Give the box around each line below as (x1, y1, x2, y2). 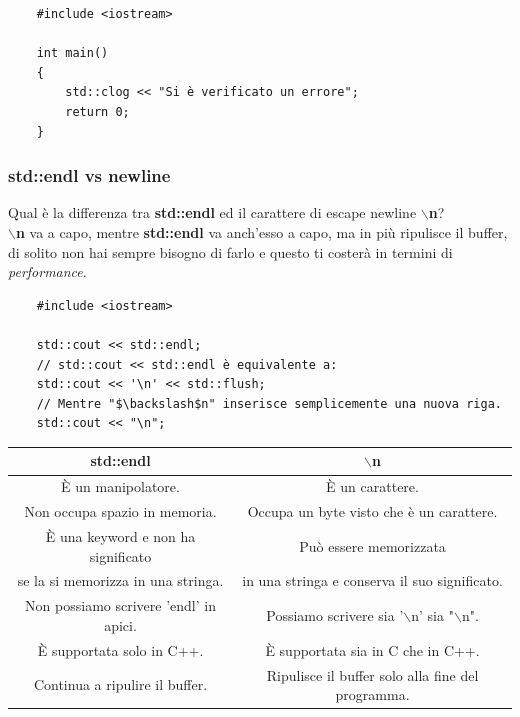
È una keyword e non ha (45, 525, 196, 546)
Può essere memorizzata (299, 535, 446, 556)
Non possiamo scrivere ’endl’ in (25, 595, 216, 616)
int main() (36, 46, 109, 61)
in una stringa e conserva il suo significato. (242, 570, 503, 591)
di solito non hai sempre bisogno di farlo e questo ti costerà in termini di (8, 241, 453, 262)
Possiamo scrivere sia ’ (266, 605, 404, 626)
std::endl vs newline (8, 163, 171, 188)
